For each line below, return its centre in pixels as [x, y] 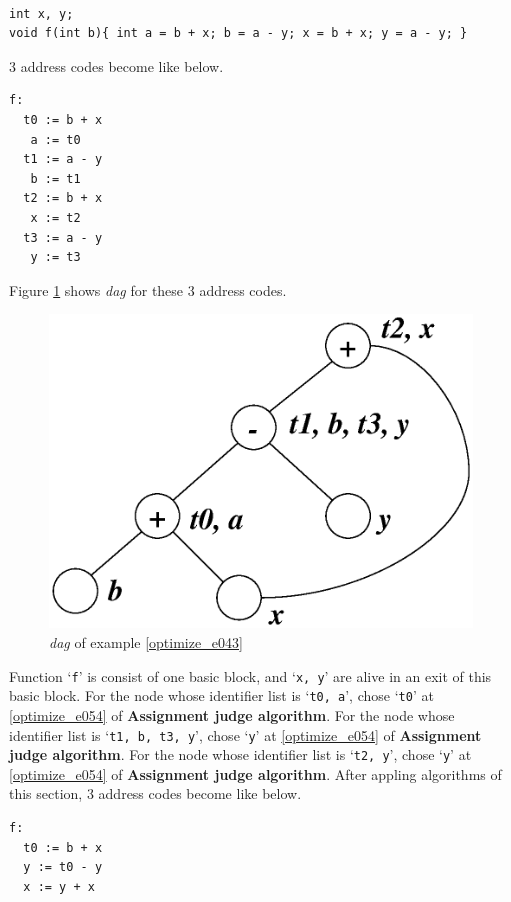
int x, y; [41, 13]
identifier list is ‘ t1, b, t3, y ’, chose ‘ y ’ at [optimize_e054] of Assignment [245, 734]
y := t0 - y [63, 867]
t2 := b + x [63, 198]
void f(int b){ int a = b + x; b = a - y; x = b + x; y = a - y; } [238, 33]
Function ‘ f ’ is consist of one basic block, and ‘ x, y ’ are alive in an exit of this [250, 675]
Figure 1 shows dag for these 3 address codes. [148, 289]
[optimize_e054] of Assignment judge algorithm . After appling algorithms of [255, 773]
